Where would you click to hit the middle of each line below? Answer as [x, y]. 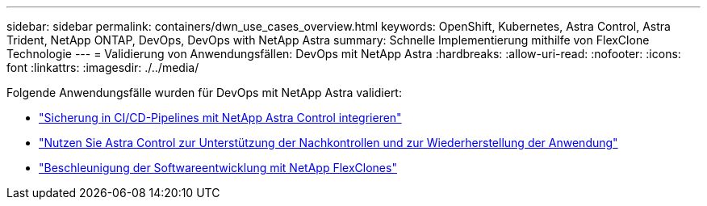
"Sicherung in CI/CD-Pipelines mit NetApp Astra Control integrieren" [220, 118]
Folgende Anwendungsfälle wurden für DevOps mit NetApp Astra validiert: [204, 92]
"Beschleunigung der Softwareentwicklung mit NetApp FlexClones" [218, 168]
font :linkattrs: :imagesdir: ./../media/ [103, 67]
